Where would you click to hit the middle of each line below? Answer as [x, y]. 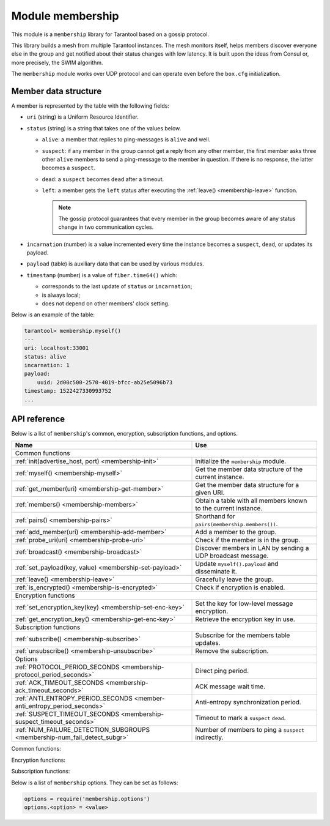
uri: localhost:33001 [57, 348]
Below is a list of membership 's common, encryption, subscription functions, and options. [125, 434]
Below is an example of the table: [53, 314]
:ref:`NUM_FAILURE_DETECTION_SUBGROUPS [82, 730]
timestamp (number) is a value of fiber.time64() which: [102, 275]
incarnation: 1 [47, 365]
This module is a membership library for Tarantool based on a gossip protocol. [110, 34]
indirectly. [209, 737]
